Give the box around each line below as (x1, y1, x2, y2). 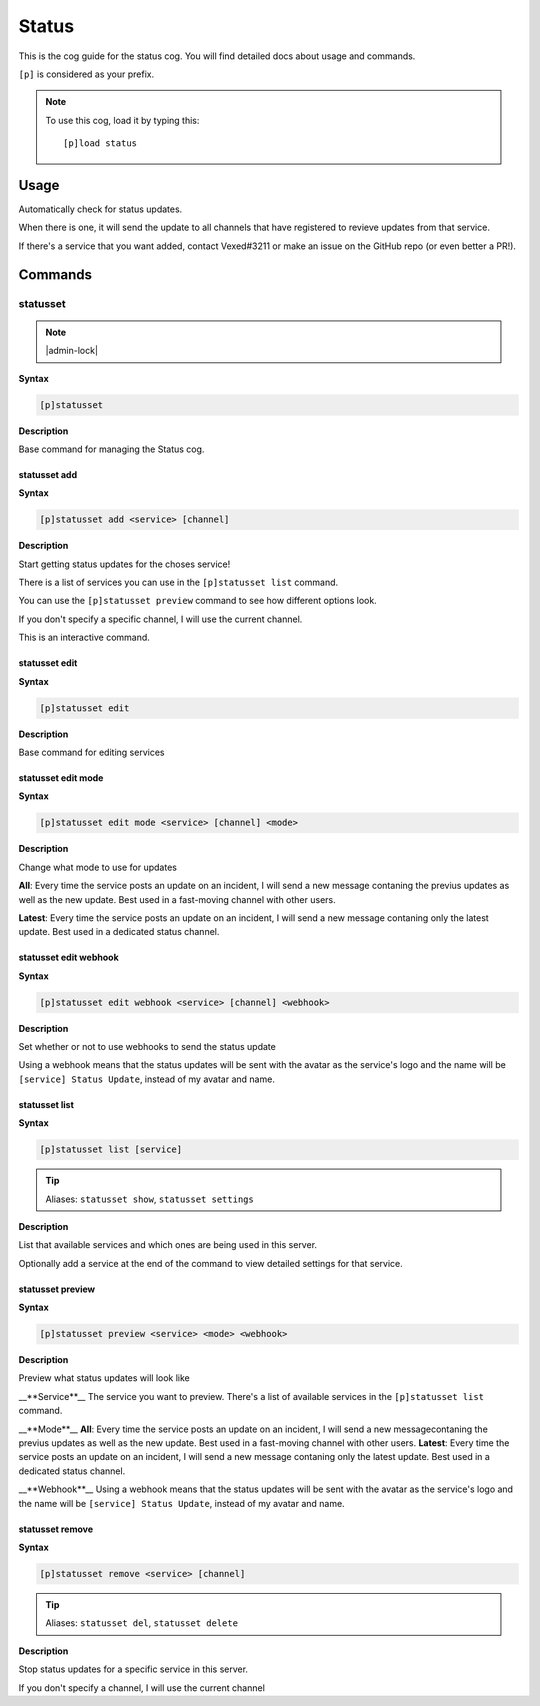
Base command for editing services (18, 746, 165, 758)
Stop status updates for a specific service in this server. (18, 1663, 249, 1675)
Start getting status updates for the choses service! (18, 558, 231, 570)
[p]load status (63, 138, 138, 149)
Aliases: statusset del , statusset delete (45, 1617, 239, 1629)
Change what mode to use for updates (18, 861, 177, 873)
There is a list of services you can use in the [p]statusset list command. (18, 576, 339, 589)
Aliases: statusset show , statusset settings (45, 1193, 254, 1205)
